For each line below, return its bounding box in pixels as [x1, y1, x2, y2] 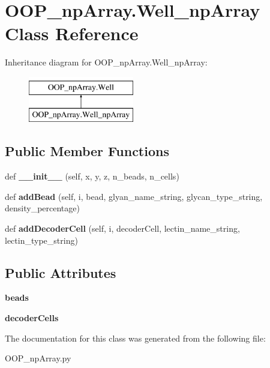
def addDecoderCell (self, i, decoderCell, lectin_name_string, [5, 222, 240, 235]
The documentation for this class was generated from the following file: [5, 331, 266, 344]
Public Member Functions [5, 142, 169, 160]
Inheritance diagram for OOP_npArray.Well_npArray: [5, 56, 208, 68]
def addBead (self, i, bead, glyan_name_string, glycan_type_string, [5, 190, 263, 202]
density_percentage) [5, 202, 80, 214]
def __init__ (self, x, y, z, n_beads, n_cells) [5, 170, 179, 182]
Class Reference [5, 21, 139, 46]
